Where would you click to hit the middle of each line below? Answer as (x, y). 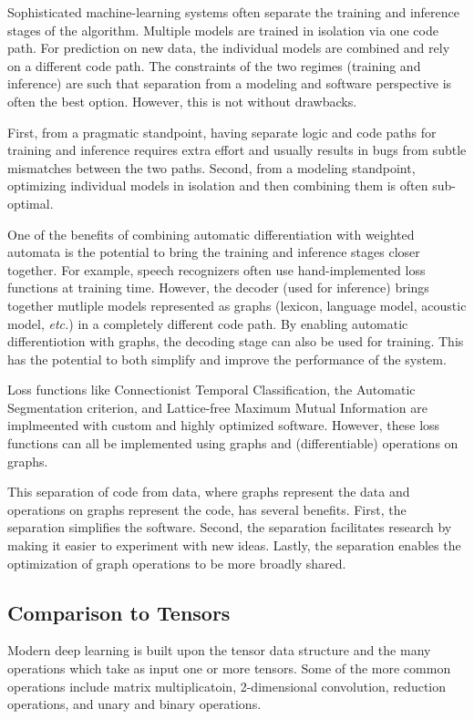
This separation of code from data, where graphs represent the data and (209, 492)
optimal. (31, 203)
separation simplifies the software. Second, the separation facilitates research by (230, 527)
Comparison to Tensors (119, 612)
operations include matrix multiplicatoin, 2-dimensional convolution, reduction (227, 686)
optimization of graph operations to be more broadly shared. (177, 563)
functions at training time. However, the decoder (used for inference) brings (218, 288)
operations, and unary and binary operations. (134, 704)
